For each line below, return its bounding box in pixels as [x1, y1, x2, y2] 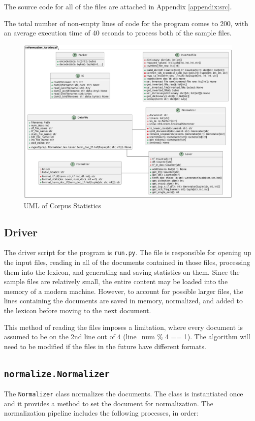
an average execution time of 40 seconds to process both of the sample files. [4, 28, 232, 38]
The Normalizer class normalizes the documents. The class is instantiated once [4, 389, 243, 399]
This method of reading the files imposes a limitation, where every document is [4, 322, 243, 332]
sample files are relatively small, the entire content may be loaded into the [4, 276, 228, 287]
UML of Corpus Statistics [24, 200, 101, 210]
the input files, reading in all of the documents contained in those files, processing [4, 257, 251, 267]
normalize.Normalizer [4, 368, 110, 379]
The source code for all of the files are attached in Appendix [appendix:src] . [4, 1, 232, 11]
